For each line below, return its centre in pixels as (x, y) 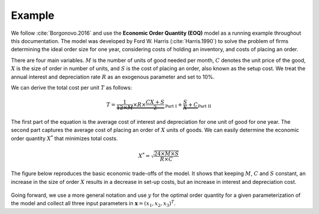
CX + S (155, 102)
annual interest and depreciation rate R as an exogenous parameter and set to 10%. (113, 77)
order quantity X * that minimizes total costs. (64, 138)
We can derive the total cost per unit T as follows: (71, 87)
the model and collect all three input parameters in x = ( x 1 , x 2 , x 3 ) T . (93, 204)
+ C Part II (200, 105)
